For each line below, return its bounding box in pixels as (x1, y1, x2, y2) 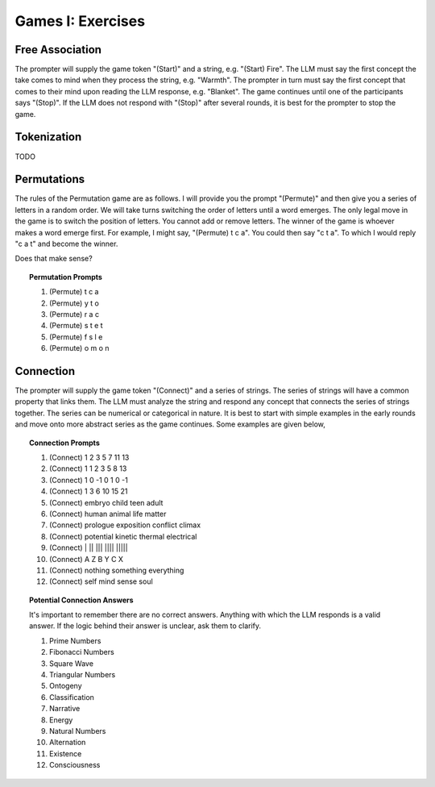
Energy (49, 714, 73, 725)
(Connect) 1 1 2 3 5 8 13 (49, 464, 127, 473)
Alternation (49, 738, 86, 747)
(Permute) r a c (49, 309, 100, 319)
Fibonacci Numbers (49, 648, 114, 657)
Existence (49, 748, 82, 758)
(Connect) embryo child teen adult (49, 498, 164, 507)
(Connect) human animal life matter (49, 509, 167, 518)
